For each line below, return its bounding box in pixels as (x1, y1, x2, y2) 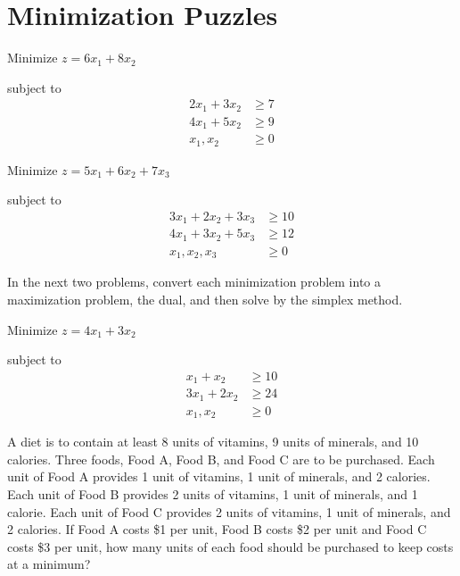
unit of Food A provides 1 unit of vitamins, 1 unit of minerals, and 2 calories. (7, 467, 431, 486)
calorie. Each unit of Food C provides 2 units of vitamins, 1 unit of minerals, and (7, 502, 451, 521)
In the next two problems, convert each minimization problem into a (7, 272, 382, 291)
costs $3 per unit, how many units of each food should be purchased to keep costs (7, 537, 454, 555)
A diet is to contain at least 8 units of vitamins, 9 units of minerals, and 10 (7, 432, 419, 451)
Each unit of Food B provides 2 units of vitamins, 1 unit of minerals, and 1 (7, 485, 418, 504)
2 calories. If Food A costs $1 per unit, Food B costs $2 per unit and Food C (7, 520, 427, 538)
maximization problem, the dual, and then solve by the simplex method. (7, 290, 403, 308)
